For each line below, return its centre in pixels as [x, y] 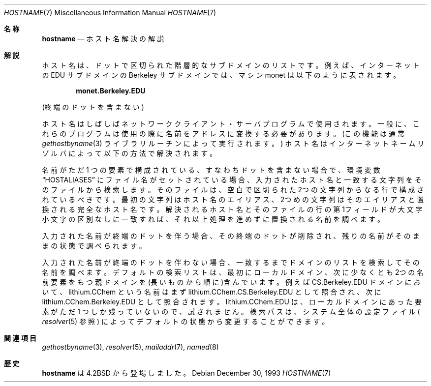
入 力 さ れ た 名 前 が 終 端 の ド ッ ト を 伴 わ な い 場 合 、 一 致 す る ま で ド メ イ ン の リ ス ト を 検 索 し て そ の [231, 262]
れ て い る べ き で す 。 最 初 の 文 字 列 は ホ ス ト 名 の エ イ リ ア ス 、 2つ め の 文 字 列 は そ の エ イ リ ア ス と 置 [233, 199]
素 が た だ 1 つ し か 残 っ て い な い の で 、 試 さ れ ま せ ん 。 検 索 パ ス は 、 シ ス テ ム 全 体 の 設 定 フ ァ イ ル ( [231, 312]
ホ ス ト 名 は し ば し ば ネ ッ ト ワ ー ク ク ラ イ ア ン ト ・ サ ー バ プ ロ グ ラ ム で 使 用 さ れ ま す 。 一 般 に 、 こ [231, 124]
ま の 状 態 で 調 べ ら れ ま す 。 [94, 246]
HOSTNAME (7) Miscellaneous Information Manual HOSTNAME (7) [110, 13]
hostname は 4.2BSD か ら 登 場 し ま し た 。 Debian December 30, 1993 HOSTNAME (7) [186, 373]
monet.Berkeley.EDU [111, 91]
